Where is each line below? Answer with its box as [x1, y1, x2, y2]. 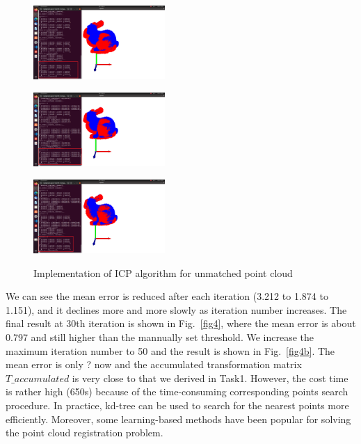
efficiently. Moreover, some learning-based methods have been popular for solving [6, 411, 351, 426]
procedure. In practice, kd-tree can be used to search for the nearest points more [6, 397, 349, 412]
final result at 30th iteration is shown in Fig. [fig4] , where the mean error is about [6, 316, 356, 331]
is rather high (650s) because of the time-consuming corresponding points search [6, 384, 348, 399]
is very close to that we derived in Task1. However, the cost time [72, 370, 348, 385]
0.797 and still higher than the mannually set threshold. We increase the [6, 330, 314, 344]
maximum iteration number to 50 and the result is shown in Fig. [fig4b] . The [6, 343, 335, 358]
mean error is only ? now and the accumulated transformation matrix [6, 357, 302, 372]
